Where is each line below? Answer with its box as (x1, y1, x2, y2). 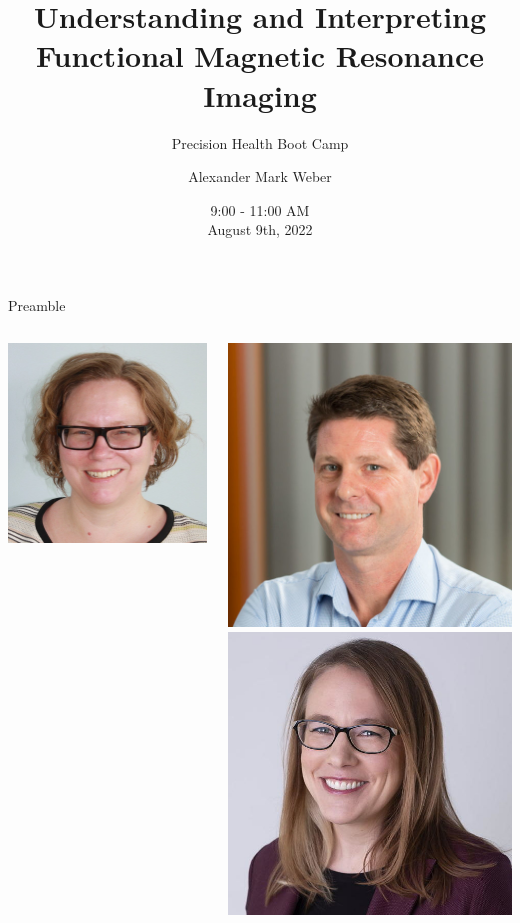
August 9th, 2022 (207, 219, 313, 240)
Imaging (203, 74, 317, 115)
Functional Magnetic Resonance (35, 35, 485, 76)
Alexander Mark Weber (188, 166, 332, 187)
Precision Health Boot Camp (171, 132, 349, 153)
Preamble (8, 294, 66, 315)
